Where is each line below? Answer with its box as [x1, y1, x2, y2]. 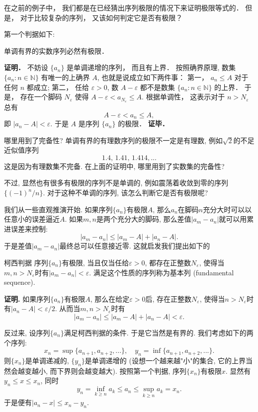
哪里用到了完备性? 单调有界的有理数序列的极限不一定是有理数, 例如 [4, 135, 223, 145]
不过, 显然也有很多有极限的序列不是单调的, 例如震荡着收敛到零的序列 [4, 177, 229, 188]
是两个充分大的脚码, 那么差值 [96, 214, 191, 224]
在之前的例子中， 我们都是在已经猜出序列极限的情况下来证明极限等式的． [4, 2, 243, 12]
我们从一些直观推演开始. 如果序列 [4, 204, 113, 214]
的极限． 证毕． [118, 118, 169, 129]
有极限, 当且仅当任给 [62, 257, 129, 267]
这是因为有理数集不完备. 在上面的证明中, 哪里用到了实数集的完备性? [4, 161, 225, 171]
